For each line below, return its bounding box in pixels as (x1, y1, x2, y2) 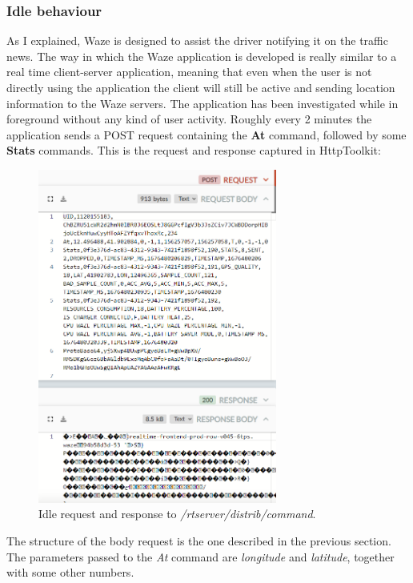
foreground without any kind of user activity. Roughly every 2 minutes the (6, 111, 372, 127)
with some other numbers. (6, 564, 134, 581)
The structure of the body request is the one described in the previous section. (6, 533, 391, 549)
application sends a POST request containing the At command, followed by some (6, 126, 407, 143)
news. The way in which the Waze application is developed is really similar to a (6, 47, 397, 64)
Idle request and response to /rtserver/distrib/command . (38, 505, 316, 522)
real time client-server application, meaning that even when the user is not (6, 63, 372, 80)
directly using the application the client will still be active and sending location (6, 79, 395, 95)
